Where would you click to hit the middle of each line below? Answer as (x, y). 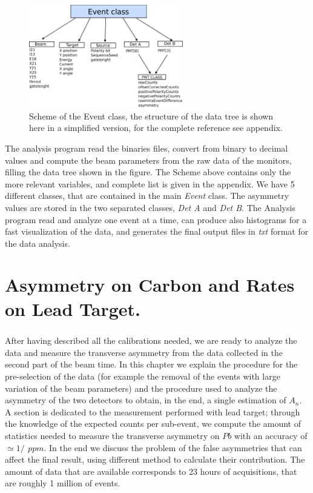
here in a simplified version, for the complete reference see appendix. (156, 128)
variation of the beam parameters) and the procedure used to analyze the (141, 388)
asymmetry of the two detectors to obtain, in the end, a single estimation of (146, 400)
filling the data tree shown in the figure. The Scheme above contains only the (148, 172)
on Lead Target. (73, 308)
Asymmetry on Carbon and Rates (150, 285)
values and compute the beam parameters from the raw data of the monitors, (148, 160)
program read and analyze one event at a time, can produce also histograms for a (156, 219)
